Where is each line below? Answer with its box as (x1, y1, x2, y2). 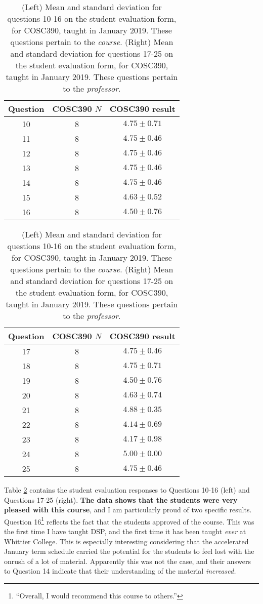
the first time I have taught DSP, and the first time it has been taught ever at (4, 526, 246, 537)
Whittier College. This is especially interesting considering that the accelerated (4, 536, 249, 546)
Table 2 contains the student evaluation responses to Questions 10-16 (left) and (4, 485, 250, 495)
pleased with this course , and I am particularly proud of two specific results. (4, 504, 252, 515)
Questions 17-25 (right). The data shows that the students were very (4, 494, 238, 505)
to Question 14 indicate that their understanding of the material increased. (4, 566, 236, 576)
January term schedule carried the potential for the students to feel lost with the (4, 546, 254, 556)
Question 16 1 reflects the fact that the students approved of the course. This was (4, 514, 254, 527)
